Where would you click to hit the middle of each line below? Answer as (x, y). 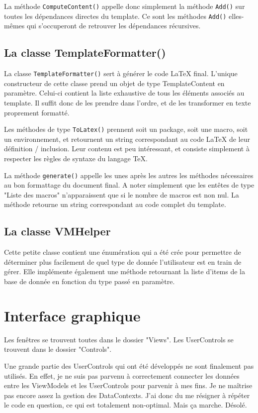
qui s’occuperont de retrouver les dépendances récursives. (114, 26)
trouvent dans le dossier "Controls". (58, 349)
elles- (236, 16)
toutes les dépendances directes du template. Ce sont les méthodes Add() (115, 16)
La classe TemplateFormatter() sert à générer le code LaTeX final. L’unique (121, 73)
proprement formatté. (37, 112)
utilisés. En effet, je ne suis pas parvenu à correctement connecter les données (122, 375)
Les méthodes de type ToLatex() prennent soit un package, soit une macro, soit (126, 129)
